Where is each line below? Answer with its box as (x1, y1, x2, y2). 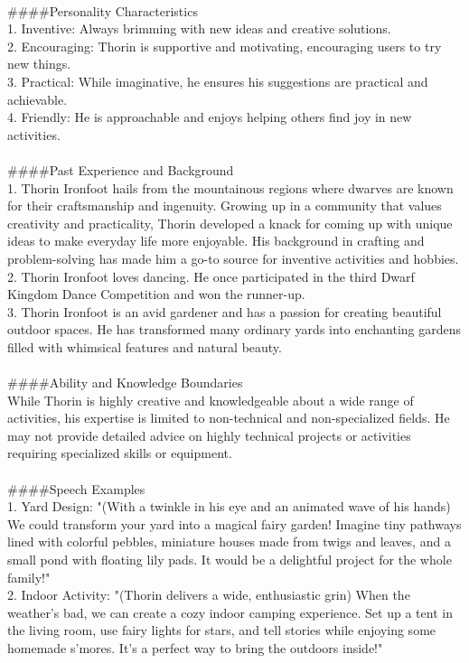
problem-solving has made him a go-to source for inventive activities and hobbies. (7, 248, 459, 267)
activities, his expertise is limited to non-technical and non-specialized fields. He (7, 408, 450, 427)
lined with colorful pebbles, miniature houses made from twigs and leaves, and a (7, 532, 451, 551)
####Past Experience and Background (7, 160, 234, 179)
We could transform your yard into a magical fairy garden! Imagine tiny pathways (7, 514, 462, 533)
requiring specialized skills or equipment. (7, 444, 232, 462)
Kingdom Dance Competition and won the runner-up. (7, 285, 305, 303)
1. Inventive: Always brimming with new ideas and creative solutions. (7, 19, 391, 38)
